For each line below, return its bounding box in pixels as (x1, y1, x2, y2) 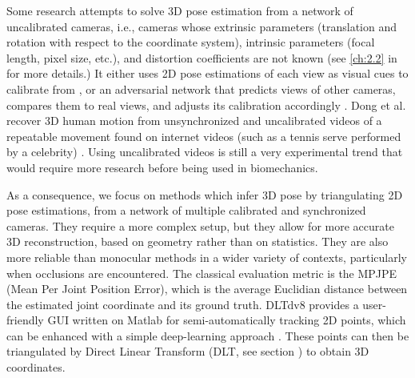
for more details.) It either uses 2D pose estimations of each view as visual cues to (6, 65, 409, 82)
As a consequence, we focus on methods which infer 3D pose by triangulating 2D (6, 186, 403, 203)
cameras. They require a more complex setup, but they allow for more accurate (6, 217, 394, 234)
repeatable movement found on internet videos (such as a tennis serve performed (6, 127, 401, 144)
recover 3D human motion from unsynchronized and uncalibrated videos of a (6, 112, 382, 129)
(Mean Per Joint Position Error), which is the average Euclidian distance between (6, 280, 408, 297)
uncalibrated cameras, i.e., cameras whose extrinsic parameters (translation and (6, 18, 397, 34)
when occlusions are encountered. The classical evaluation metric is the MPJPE (6, 264, 397, 281)
